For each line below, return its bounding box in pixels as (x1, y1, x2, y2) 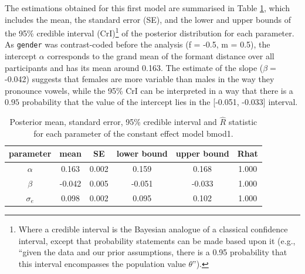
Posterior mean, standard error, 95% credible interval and (9, 116, 217, 128)
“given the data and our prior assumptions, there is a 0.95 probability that (18, 246, 287, 258)
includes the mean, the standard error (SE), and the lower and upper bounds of (5, 13, 291, 25)
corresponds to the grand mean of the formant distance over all (47, 50, 274, 62)
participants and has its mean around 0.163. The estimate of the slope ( (5, 61, 263, 73)
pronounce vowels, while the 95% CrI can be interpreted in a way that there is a (5, 84, 293, 96)
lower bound (116, 147, 168, 160)
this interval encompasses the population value (18, 257, 186, 269)
